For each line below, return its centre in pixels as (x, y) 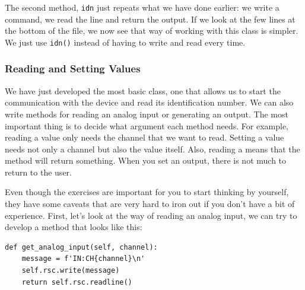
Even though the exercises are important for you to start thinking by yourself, (147, 192)
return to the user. (38, 172)
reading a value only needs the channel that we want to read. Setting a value (144, 137)
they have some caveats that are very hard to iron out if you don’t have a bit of (150, 204)
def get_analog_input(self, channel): (81, 247)
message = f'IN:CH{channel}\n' (83, 259)
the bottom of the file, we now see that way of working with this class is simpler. (152, 31)
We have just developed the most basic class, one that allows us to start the (143, 90)
